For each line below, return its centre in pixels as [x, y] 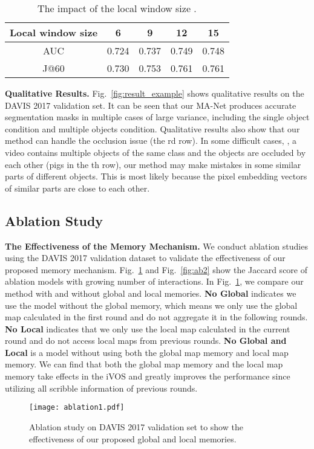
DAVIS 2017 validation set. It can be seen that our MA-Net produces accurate [151, 105]
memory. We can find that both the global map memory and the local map [144, 364]
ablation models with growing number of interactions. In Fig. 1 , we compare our [154, 281]
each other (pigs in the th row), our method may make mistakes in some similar [153, 164]
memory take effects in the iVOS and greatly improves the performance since [148, 376]
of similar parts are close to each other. [77, 188]
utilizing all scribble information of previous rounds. [101, 388]
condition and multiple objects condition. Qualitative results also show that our [152, 128]
